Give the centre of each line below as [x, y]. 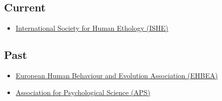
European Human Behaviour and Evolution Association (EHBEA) [117, 75]
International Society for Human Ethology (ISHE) [92, 28]
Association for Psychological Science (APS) [83, 92]
